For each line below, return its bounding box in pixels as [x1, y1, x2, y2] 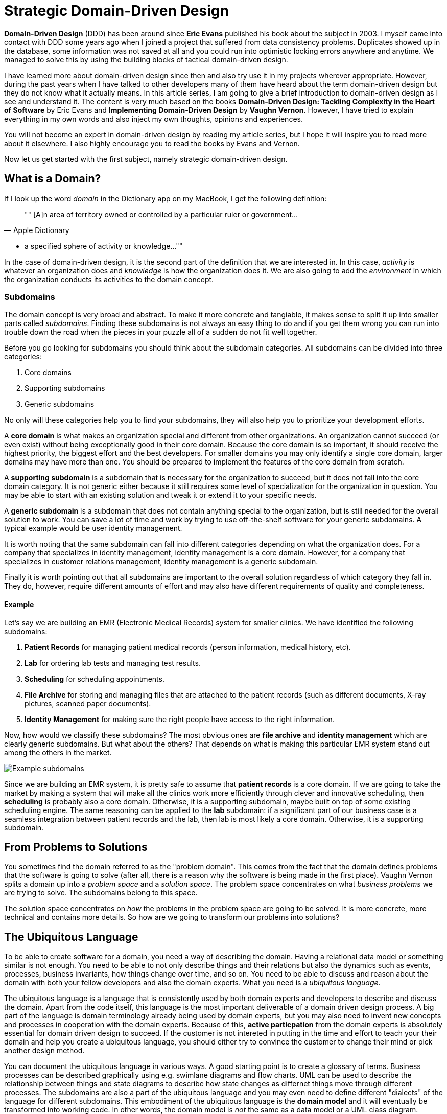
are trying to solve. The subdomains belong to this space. [4, 888, 198, 897]
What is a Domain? [4, 172, 101, 185]
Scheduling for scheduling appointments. [25, 674, 164, 683]
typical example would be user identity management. [4, 524, 182, 533]
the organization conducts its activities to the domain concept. [4, 274, 214, 284]
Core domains [25, 368, 72, 377]
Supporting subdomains [25, 384, 105, 393]
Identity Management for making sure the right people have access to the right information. [25, 714, 335, 724]
